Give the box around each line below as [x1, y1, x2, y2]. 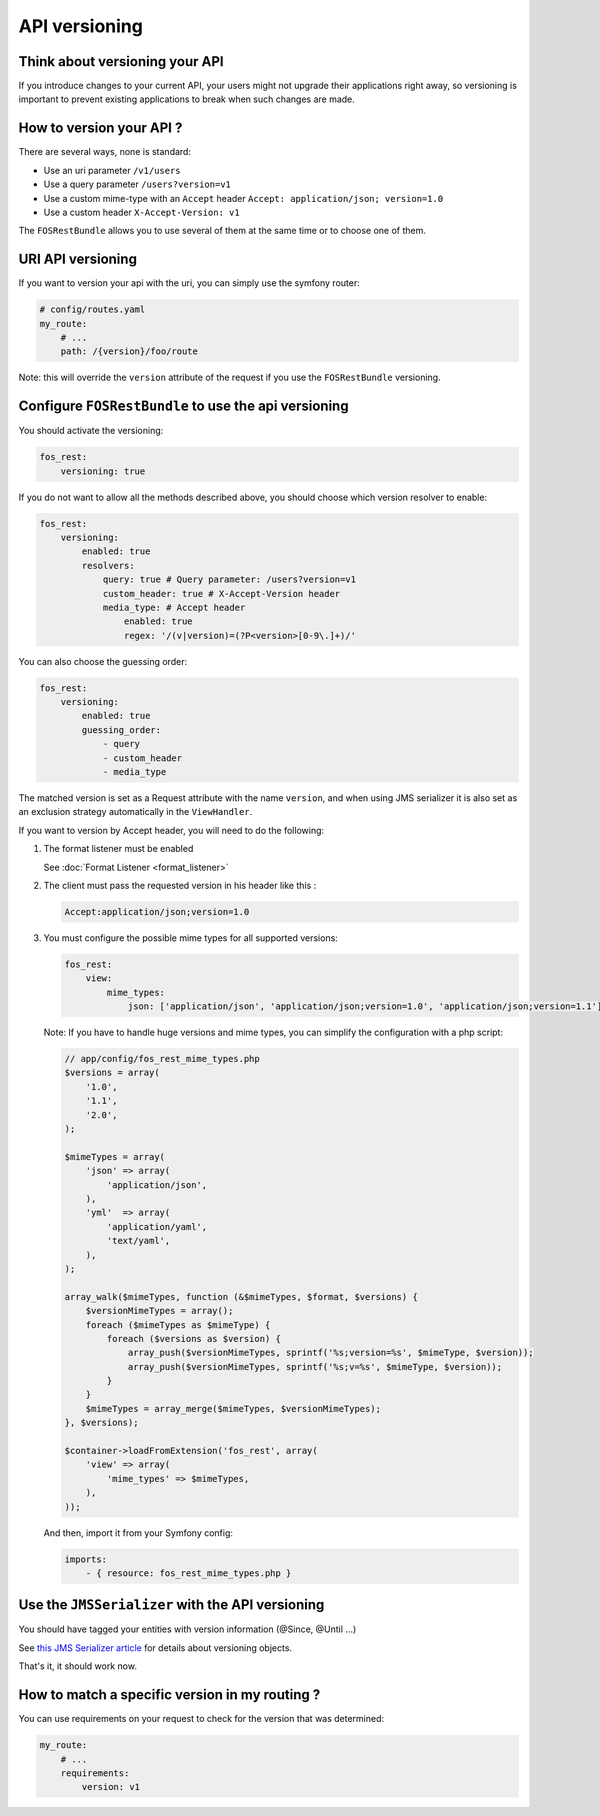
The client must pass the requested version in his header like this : [43, 879, 317, 891]
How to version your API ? [18, 120, 183, 137]
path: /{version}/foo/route [60, 346, 199, 357]
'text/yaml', [106, 1235, 171, 1247]
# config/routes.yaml [39, 304, 146, 315]
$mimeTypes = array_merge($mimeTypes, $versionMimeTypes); [85, 1403, 382, 1414]
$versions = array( [64, 1067, 160, 1079]
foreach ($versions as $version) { [106, 1333, 282, 1344]
